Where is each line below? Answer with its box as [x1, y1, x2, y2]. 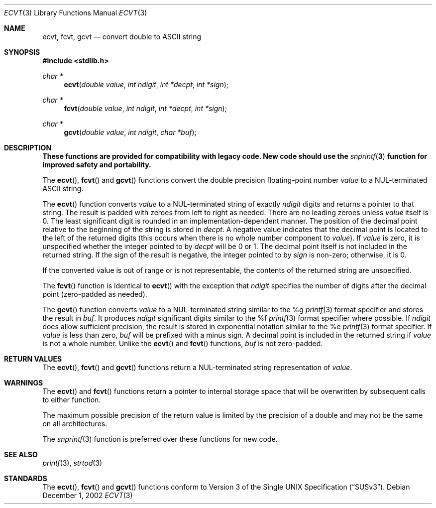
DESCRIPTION [4, 143, 52, 152]
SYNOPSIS [4, 48, 40, 56]
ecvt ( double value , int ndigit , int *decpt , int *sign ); [64, 80, 229, 89]
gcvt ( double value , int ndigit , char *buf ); [64, 128, 197, 136]
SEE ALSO [4, 450, 38, 459]
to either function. [42, 395, 101, 404]
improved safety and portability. [42, 160, 151, 169]
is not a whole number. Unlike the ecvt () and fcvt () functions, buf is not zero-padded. [42, 339, 323, 348]
